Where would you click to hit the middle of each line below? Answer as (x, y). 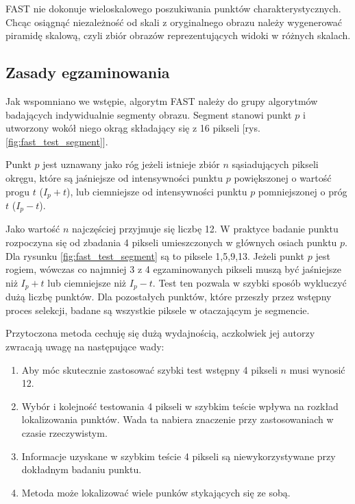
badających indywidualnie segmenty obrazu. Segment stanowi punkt (149, 114)
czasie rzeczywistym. (64, 433)
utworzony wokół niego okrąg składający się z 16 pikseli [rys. (133, 128)
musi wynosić (317, 369)
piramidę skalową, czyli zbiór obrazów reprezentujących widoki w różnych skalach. (178, 35)
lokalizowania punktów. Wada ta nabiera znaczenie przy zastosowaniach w (177, 419)
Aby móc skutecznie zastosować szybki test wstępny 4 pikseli (149, 369)
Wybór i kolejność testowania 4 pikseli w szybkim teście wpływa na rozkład (180, 406)
